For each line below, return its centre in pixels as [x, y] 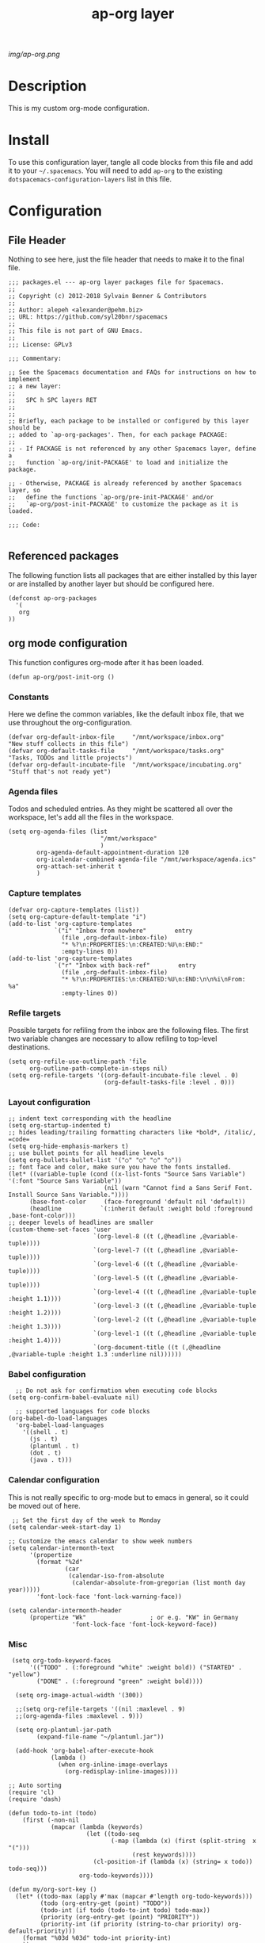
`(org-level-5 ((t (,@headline [144, 1278]
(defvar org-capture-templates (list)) [74, 910]
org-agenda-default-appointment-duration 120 [113, 853]
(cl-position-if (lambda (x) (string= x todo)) [173, 1862]
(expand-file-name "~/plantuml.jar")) [100, 1737]
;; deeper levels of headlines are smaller [81, 1223]
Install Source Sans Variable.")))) [68, 1195]
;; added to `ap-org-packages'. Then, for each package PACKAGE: [118, 435]
